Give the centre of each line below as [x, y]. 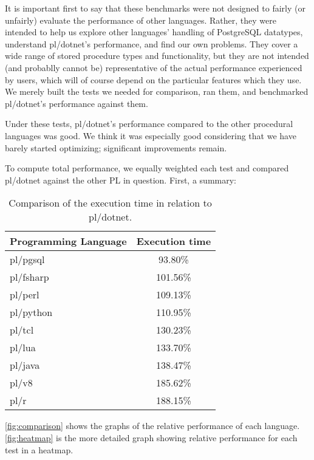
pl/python [31, 312]
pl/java [25, 365]
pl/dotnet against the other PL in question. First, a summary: [121, 180]
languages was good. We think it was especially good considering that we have [151, 135]
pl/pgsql [27, 259]
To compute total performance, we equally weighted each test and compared [147, 168]
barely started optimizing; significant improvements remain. [116, 147]
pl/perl [25, 295]
